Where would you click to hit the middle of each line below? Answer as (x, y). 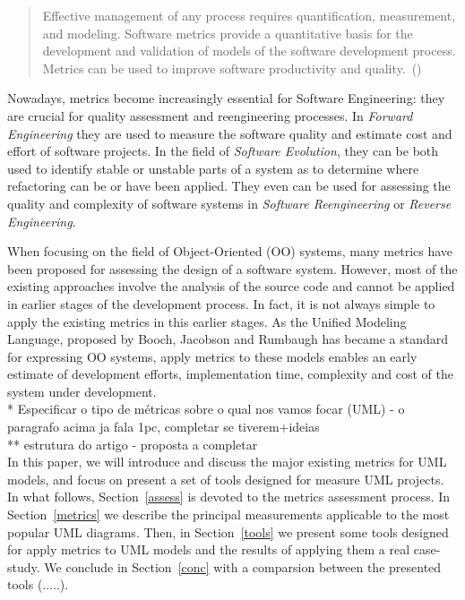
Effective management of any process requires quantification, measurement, (249, 15)
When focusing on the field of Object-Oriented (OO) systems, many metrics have (230, 251)
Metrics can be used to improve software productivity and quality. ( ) (232, 68)
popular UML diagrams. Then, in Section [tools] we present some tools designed (228, 531)
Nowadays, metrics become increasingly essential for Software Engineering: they (226, 98)
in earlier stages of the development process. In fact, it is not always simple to (221, 303)
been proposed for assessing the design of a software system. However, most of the (232, 268)
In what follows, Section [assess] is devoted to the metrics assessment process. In (229, 497)
